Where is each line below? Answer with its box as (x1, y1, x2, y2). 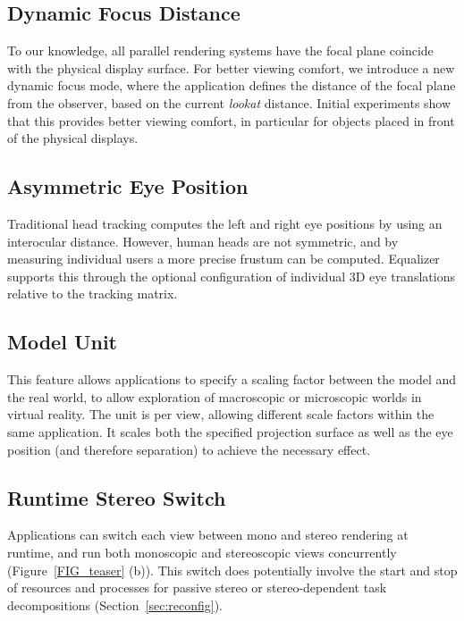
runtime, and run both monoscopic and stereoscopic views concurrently (7, 542, 397, 561)
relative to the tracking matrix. (7, 284, 178, 303)
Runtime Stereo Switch (7, 483, 226, 511)
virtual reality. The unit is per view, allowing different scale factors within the (7, 405, 434, 424)
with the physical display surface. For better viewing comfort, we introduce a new (7, 58, 455, 77)
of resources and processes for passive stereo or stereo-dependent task (7, 578, 387, 597)
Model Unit (7, 328, 117, 356)
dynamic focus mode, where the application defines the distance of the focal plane (7, 76, 456, 95)
